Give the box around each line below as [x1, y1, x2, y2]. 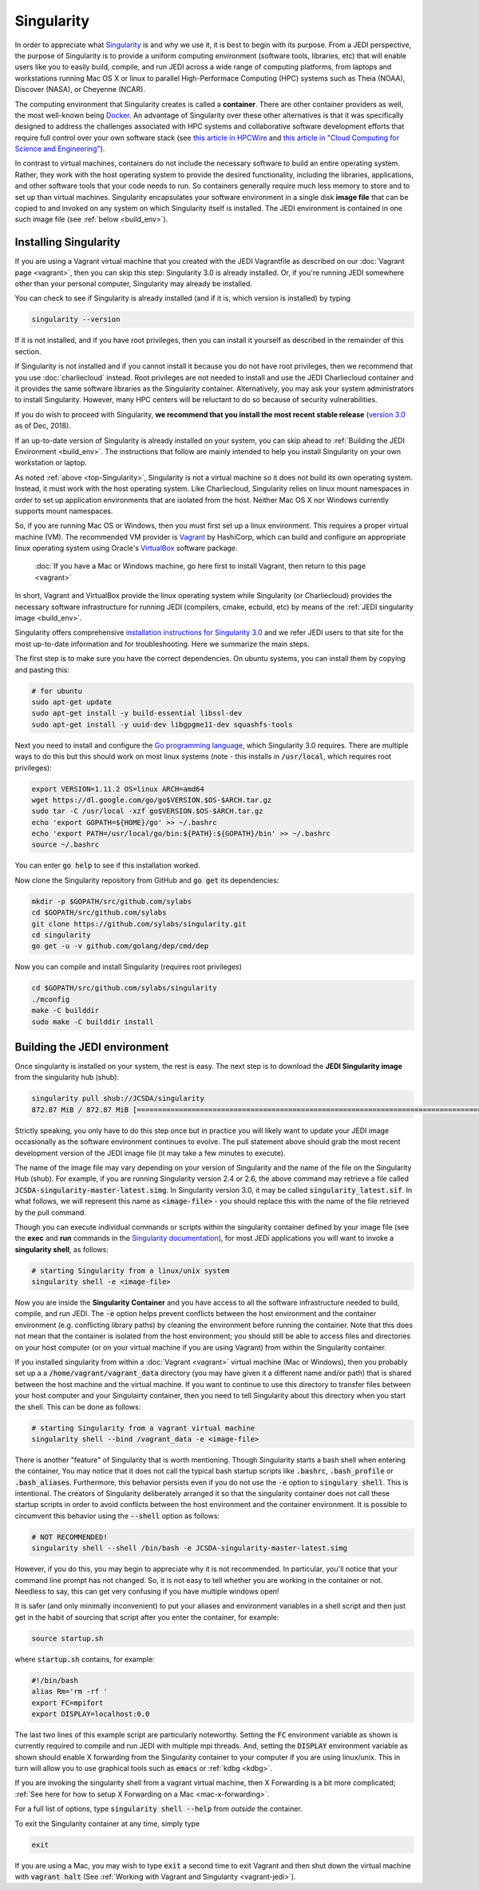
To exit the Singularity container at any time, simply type [14, 1819, 200, 1828]
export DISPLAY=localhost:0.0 [31, 1709, 150, 1718]
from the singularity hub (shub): [14, 1072, 120, 1083]
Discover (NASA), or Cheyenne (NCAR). [14, 85, 145, 94]
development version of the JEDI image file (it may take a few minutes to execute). [14, 1148, 286, 1158]
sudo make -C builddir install [31, 1017, 155, 1027]
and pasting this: [14, 664, 70, 675]
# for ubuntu [31, 686, 83, 696]
